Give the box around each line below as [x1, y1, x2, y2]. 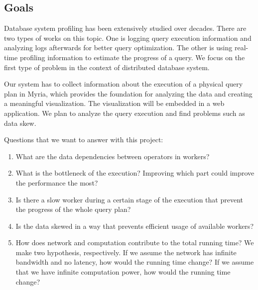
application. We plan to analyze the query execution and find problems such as [4, 107, 245, 118]
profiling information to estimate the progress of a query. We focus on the [19, 52, 245, 62]
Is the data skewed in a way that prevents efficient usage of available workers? [15, 220, 254, 231]
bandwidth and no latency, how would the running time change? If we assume [15, 257, 254, 267]
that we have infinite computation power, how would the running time [15, 267, 231, 277]
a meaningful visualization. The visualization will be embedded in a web [4, 98, 225, 108]
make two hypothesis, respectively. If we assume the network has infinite [15, 247, 237, 257]
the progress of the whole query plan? [15, 204, 131, 214]
